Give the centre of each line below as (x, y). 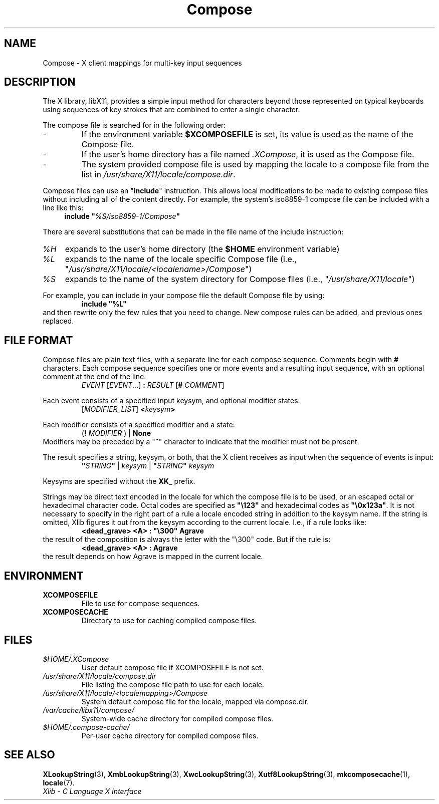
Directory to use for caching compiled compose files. (169, 621)
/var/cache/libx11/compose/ (88, 710)
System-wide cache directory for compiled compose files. (177, 718)
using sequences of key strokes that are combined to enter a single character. (171, 110)
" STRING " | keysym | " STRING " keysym (148, 466)
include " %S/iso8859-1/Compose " (122, 216)
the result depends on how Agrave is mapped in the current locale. (153, 557)
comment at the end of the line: (94, 377)
